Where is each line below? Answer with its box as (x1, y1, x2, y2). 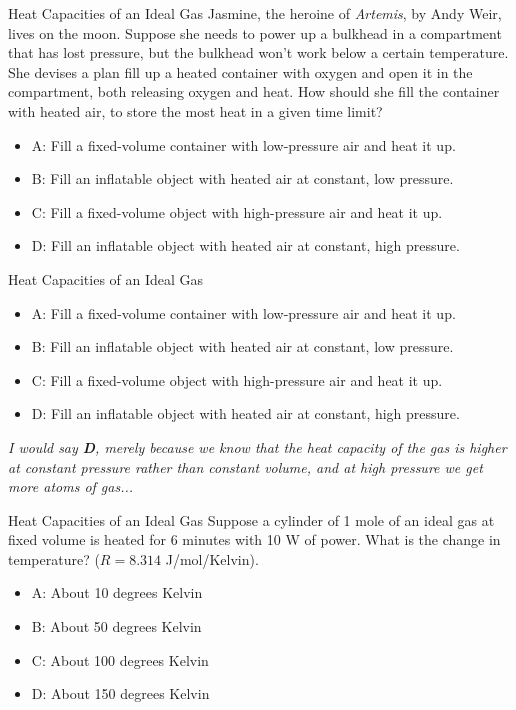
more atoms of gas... (8, 476, 134, 497)
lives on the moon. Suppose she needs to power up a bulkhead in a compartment (8, 22, 502, 43)
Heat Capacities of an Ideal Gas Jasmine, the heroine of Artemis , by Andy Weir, (8, 3, 502, 23)
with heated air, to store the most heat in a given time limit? (8, 100, 383, 121)
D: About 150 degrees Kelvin (31, 683, 210, 704)
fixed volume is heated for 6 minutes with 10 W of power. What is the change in (8, 529, 501, 550)
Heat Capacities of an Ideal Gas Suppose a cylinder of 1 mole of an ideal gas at (8, 509, 495, 530)
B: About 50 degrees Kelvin (31, 616, 202, 637)
